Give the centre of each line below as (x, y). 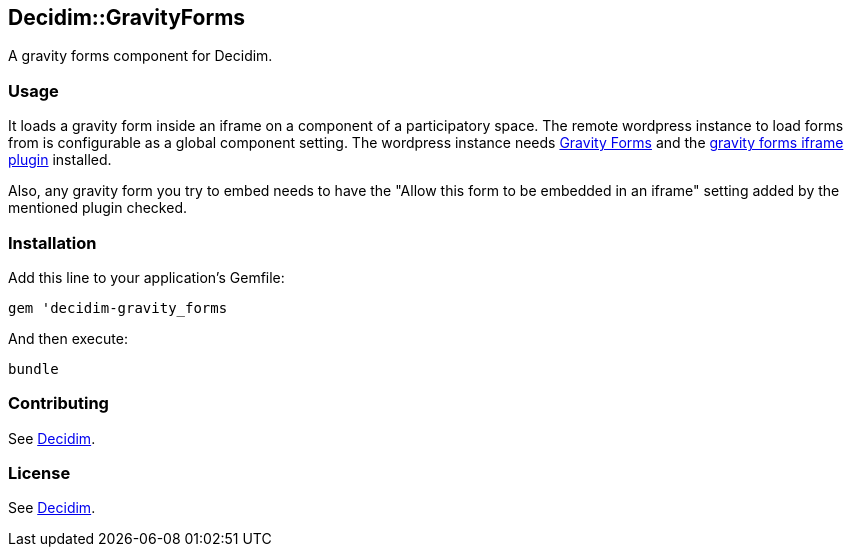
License (39, 473)
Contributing (58, 403)
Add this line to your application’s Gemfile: (146, 277)
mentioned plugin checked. (98, 208)
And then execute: (68, 338)
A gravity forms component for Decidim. (140, 56)
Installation (52, 242)
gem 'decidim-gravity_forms (118, 307)
